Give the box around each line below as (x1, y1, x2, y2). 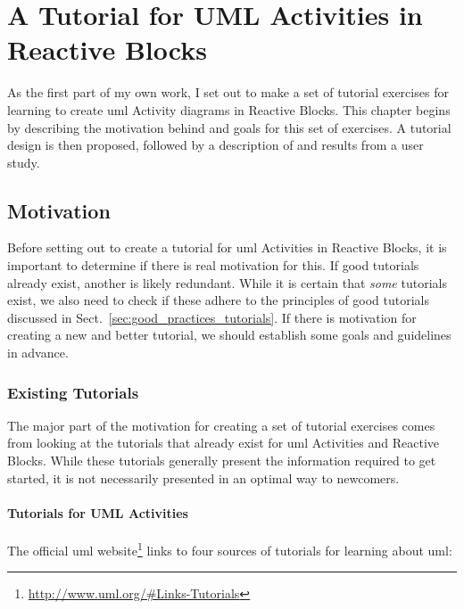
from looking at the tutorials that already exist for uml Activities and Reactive (7, 433, 439, 452)
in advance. (7, 343, 69, 362)
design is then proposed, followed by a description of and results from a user (7, 136, 424, 154)
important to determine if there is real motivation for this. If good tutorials (7, 256, 419, 275)
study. (7, 152, 40, 171)
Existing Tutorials (7, 381, 139, 403)
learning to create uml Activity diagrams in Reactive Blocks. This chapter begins (7, 100, 451, 119)
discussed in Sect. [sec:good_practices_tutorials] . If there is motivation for (7, 308, 417, 326)
